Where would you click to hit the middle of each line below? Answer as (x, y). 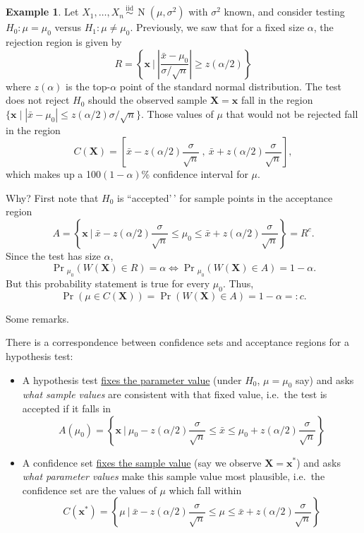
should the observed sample (147, 100)
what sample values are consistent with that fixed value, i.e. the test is (175, 394)
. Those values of (177, 113)
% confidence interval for (195, 174)
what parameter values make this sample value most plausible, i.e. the (174, 476)
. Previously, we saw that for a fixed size (217, 27)
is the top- (88, 86)
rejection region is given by (64, 42)
